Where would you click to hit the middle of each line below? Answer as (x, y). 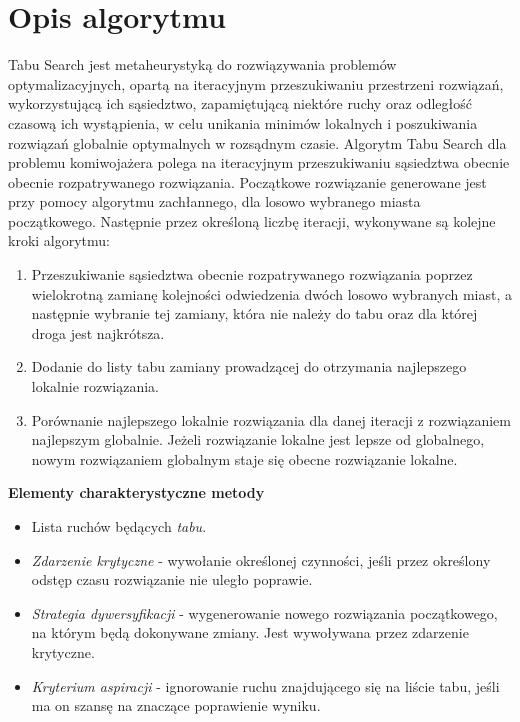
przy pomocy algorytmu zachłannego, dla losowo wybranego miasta (214, 201)
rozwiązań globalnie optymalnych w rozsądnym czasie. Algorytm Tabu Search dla (257, 142)
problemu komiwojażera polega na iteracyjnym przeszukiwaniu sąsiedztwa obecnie (259, 162)
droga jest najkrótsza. (98, 332)
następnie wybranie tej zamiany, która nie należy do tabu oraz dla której (254, 313)
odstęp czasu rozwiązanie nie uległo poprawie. (172, 579)
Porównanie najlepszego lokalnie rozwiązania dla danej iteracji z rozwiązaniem (271, 419)
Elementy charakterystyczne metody (136, 492)
